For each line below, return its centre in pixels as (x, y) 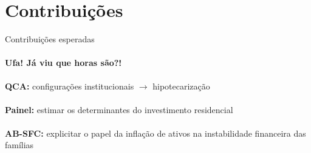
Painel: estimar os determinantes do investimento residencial (119, 109)
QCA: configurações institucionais (70, 86)
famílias (19, 145)
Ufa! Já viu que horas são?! (63, 63)
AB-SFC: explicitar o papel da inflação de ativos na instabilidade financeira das (155, 133)
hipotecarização (181, 86)
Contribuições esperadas (50, 39)
